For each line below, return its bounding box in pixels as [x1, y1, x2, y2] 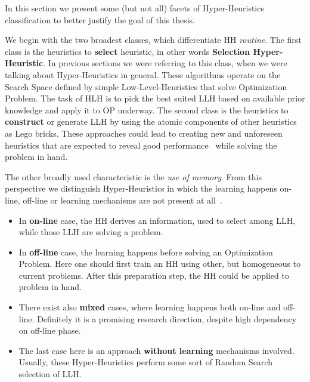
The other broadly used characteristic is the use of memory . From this [5, 170, 262, 183]
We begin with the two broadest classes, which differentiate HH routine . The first [5, 33, 302, 46]
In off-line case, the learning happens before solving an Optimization [18, 245, 273, 258]
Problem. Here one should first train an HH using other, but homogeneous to [18, 257, 301, 270]
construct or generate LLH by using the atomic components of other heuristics [5, 115, 297, 128]
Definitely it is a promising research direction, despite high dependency [37, 312, 297, 325]
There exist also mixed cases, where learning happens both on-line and [18, 301, 281, 313]
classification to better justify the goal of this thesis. [5, 13, 196, 26]
